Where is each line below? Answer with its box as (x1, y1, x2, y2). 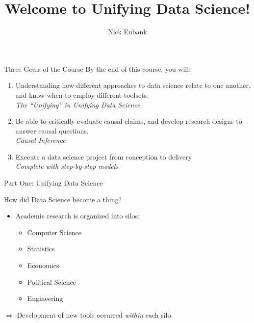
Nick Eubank (108, 27, 147, 37)
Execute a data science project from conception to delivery (15, 151, 192, 161)
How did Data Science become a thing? (4, 194, 122, 204)
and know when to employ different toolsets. (15, 89, 149, 100)
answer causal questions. (15, 125, 89, 135)
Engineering (27, 293, 63, 303)
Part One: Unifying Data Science (4, 178, 103, 188)
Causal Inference (15, 135, 66, 145)
